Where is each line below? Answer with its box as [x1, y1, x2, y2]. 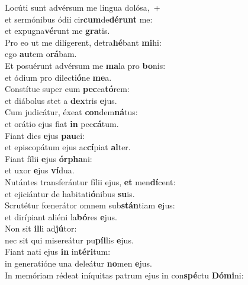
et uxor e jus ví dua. [5, 164, 75, 176]
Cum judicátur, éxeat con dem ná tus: [5, 106, 138, 118]
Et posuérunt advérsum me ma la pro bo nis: [5, 59, 166, 71]
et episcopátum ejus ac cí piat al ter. [5, 141, 131, 153]
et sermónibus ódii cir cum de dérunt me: [5, 12, 153, 25]
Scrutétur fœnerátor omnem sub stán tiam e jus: [5, 199, 175, 211]
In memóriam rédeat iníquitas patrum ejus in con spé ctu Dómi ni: [5, 268, 244, 281]
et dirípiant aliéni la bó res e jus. [5, 210, 118, 223]
